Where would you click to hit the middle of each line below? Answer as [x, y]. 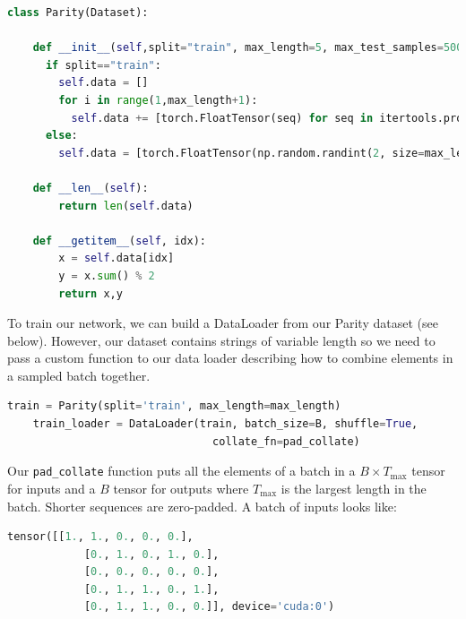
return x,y [91, 293]
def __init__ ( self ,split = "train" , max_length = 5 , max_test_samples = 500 [248, 48]
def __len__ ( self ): [91, 188]
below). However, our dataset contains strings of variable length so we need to [221, 340]
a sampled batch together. [79, 375]
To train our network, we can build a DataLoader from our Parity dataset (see [223, 323]
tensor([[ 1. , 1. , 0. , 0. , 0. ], [100, 537]
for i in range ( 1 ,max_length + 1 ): [158, 100]
